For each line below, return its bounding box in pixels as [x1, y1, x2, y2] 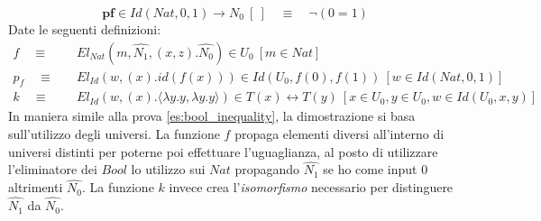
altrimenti [8, 178, 63, 197]
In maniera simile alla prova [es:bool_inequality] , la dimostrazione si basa [8, 106, 416, 125]
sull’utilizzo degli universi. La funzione [8, 124, 220, 143]
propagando [234, 160, 300, 179]
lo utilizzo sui [131, 160, 206, 179]
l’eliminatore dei [8, 160, 97, 179]
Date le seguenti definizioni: [8, 20, 161, 38]
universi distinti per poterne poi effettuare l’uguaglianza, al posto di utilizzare [8, 142, 438, 161]
